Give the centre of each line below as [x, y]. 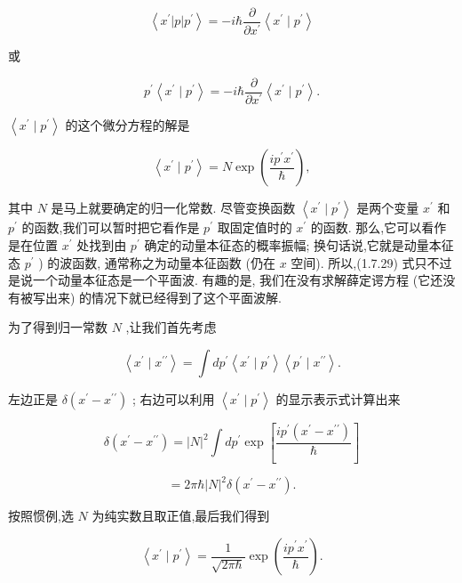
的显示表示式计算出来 [338, 399]
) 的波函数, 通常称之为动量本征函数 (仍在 [157, 262]
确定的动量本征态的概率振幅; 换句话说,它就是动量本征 [299, 245]
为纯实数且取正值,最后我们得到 [181, 516]
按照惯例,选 [41, 516]
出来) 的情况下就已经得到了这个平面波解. [163, 297]
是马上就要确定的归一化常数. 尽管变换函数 [173, 208]
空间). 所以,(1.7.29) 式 [353, 262]
